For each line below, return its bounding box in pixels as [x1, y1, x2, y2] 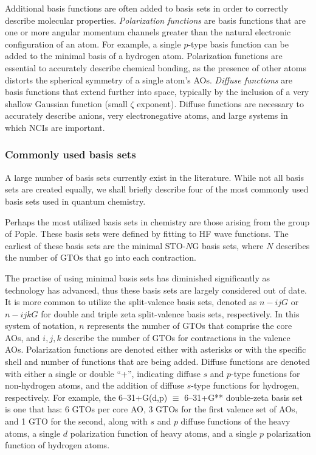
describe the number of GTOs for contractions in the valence [64, 331, 290, 344]
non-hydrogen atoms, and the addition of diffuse [5, 379, 185, 392]
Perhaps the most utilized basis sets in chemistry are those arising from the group [5, 215, 310, 228]
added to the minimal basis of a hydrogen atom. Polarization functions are [5, 49, 283, 62]
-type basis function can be [188, 37, 289, 50]
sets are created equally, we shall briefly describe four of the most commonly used [5, 183, 309, 196]
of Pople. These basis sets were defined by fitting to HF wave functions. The [5, 227, 289, 240]
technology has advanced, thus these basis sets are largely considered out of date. [5, 283, 307, 296]
